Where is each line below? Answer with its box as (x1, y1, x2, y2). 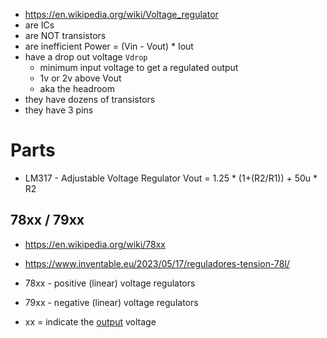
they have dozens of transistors (24, 94, 156, 105)
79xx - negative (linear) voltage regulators (24, 296, 199, 308)
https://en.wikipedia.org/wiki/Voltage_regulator (24, 9, 219, 20)
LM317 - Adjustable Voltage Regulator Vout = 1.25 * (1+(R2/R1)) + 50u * (24, 172, 318, 184)
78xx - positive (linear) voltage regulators (24, 277, 196, 289)
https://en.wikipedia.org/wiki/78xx (24, 238, 167, 250)
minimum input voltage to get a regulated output (39, 62, 239, 73)
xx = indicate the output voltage (24, 315, 157, 328)
